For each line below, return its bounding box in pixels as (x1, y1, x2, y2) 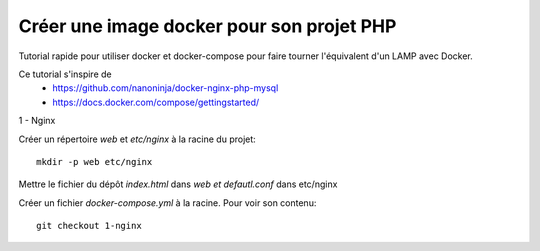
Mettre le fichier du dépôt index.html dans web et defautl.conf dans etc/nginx (18, 178, 338, 190)
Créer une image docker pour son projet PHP (18, 15, 397, 37)
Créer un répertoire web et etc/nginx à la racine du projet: (18, 133, 257, 145)
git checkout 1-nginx (36, 220, 142, 232)
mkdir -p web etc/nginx (36, 156, 153, 167)
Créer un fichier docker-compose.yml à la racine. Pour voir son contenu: (18, 196, 317, 209)
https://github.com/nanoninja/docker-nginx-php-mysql (52, 82, 279, 94)
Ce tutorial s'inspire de (18, 68, 112, 80)
